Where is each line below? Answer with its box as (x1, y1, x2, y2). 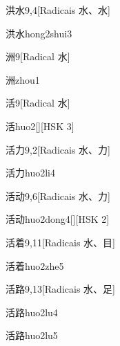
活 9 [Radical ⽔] (6, 95, 70, 110)
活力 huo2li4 (6, 165, 55, 180)
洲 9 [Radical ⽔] (6, 49, 70, 64)
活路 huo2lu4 (6, 304, 58, 319)
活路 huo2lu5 (6, 328, 58, 343)
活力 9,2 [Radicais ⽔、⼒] (6, 142, 110, 156)
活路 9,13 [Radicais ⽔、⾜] (6, 282, 115, 296)
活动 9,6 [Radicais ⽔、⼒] (6, 188, 110, 203)
